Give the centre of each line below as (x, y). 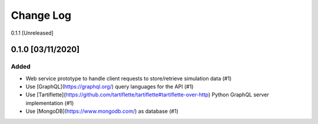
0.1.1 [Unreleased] (32, 33)
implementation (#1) (50, 103)
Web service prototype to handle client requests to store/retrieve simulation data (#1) (129, 78)
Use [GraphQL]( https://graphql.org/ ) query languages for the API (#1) (110, 87)
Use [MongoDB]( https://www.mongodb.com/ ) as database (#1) (102, 111)
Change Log (41, 15)
